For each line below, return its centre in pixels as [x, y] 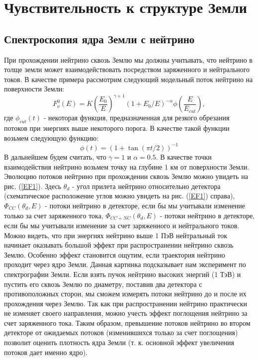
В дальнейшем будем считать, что [55, 156]
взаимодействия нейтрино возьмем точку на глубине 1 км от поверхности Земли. [127, 166]
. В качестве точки [184, 156]
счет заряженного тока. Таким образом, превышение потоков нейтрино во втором [127, 322]
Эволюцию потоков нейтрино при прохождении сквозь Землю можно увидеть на [126, 176]
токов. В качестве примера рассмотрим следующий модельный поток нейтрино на [129, 79]
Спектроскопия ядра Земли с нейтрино [99, 39]
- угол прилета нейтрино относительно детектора [146, 186]
